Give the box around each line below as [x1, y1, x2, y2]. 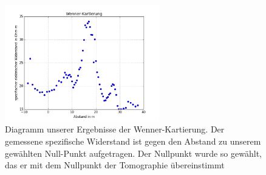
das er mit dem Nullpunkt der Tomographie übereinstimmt [5, 159, 225, 171]
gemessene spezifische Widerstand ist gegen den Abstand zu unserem [5, 134, 261, 147]
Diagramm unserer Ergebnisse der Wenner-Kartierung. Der [5, 123, 225, 136]
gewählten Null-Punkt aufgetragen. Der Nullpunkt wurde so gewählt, [5, 146, 262, 159]
